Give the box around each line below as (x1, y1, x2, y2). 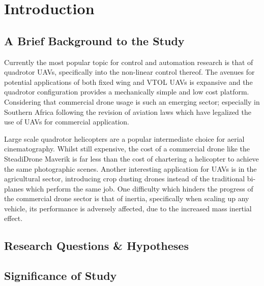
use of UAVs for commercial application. (4, 116, 130, 127)
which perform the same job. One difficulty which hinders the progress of (25, 183, 253, 194)
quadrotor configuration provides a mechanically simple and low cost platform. (4, 86, 249, 97)
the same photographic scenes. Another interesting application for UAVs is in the (4, 163, 257, 174)
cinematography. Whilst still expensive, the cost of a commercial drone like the (4, 143, 250, 154)
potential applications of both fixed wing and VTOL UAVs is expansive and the (4, 76, 253, 87)
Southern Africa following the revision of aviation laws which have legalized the (4, 106, 252, 117)
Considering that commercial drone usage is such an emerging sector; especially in (4, 96, 260, 107)
